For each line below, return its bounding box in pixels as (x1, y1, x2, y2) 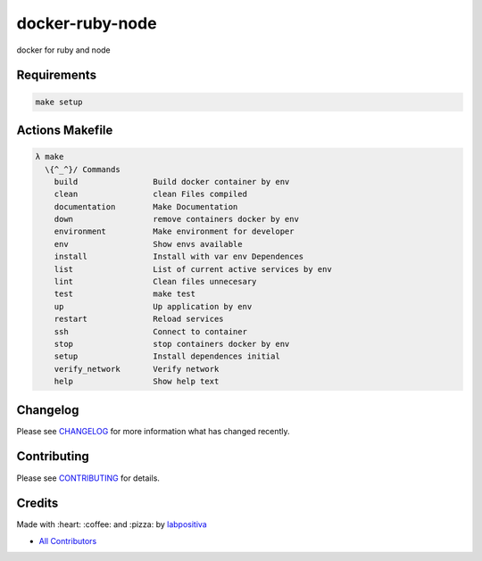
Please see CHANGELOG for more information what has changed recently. (16, 425, 290, 436)
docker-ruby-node (16, 13, 157, 33)
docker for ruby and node (16, 45, 111, 55)
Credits (16, 496, 59, 511)
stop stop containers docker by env (54, 339, 290, 349)
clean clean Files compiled (54, 189, 247, 200)
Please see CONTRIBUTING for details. (16, 473, 161, 483)
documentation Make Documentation (54, 202, 238, 211)
